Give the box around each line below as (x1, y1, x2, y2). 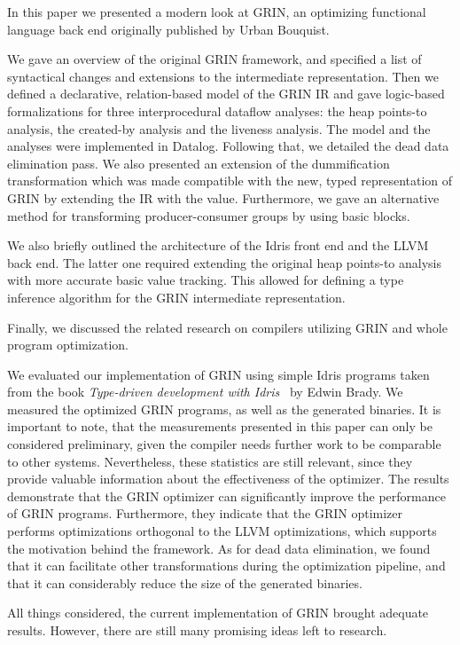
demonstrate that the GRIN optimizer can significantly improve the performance (7, 486, 446, 505)
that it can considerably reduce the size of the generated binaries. (7, 573, 363, 592)
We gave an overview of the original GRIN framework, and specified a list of (7, 50, 422, 68)
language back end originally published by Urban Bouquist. (7, 20, 330, 38)
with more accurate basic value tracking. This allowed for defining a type (7, 271, 404, 289)
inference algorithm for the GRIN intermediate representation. (7, 287, 346, 306)
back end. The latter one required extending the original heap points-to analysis (7, 253, 442, 271)
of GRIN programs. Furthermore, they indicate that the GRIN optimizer (7, 504, 402, 523)
